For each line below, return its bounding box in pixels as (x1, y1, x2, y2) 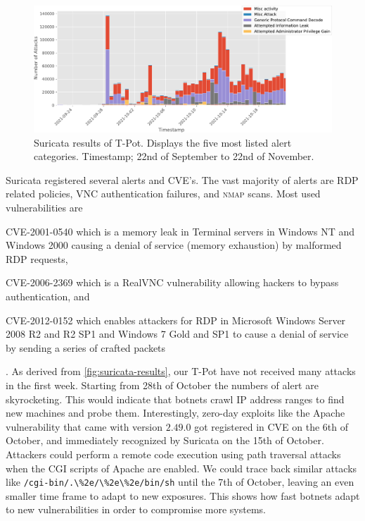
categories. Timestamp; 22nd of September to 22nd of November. (34, 149, 314, 164)
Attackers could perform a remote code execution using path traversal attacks (6, 446, 341, 461)
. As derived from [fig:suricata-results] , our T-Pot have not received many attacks (6, 364, 356, 379)
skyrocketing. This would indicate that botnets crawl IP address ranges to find (6, 391, 345, 406)
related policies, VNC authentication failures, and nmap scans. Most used (6, 186, 321, 201)
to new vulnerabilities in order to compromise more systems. (6, 502, 266, 517)
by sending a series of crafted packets (6, 340, 166, 355)
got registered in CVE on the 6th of (194, 419, 349, 434)
